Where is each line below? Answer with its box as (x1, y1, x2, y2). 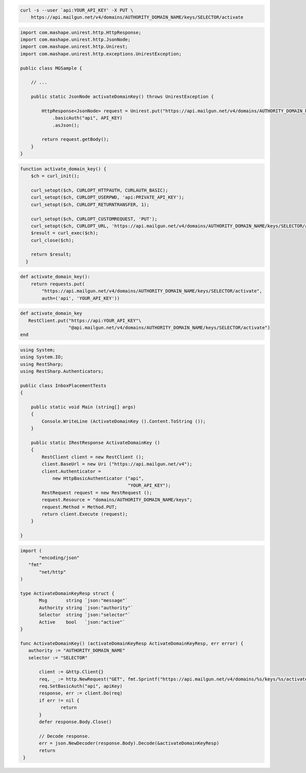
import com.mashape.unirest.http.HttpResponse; (20, 30, 141, 35)
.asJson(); (52, 122, 80, 128)
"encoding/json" (39, 555, 80, 561)
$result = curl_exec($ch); (31, 230, 99, 236)
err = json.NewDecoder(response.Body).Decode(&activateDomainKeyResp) (39, 740, 219, 746)
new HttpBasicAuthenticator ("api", (52, 475, 144, 481)
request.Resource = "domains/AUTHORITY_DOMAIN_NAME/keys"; (41, 497, 193, 503)
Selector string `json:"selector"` (39, 612, 131, 618)
